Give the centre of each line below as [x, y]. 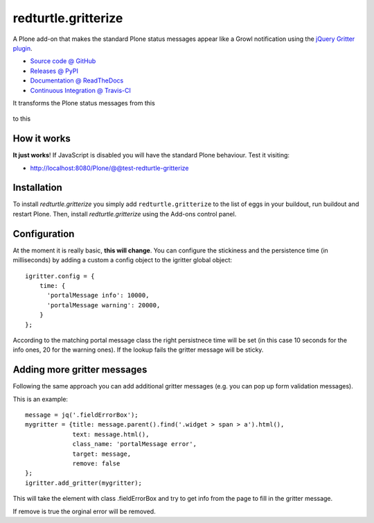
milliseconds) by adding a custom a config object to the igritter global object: [122, 260]
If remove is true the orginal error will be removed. [84, 511]
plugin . [23, 48]
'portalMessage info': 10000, [98, 295]
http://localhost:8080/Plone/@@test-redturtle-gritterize [109, 168]
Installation [37, 188]
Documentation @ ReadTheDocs [77, 80]
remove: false [96, 463]
